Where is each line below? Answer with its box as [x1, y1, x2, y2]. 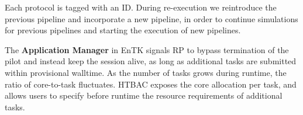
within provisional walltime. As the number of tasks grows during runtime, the [5, 66, 287, 78]
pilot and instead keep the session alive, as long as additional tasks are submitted [5, 55, 297, 67]
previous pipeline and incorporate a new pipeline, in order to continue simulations [5, 12, 298, 25]
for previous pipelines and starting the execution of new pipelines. [5, 24, 241, 36]
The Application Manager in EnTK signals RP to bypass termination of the [5, 43, 289, 55]
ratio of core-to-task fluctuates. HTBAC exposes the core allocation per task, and [5, 78, 297, 90]
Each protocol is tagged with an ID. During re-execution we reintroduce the [5, 1, 277, 13]
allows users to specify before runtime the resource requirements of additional [5, 89, 283, 102]
